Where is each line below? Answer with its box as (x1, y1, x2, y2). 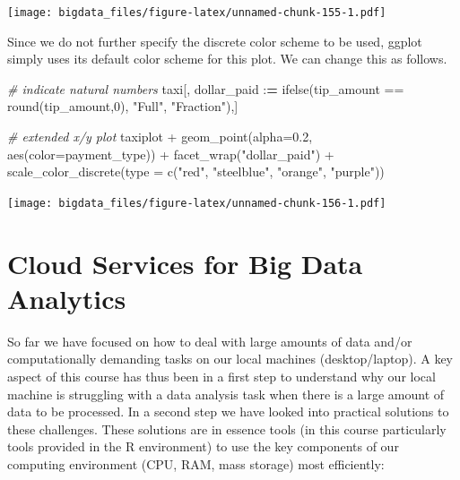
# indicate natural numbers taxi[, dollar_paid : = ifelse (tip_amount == (7, 79, 404, 98)
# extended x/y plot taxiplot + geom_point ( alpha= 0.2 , (7, 127, 313, 146)
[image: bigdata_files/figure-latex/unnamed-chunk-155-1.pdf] (7, 6, 386, 19)
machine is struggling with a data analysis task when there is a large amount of (7, 384, 445, 403)
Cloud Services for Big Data (7, 244, 363, 281)
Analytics (7, 279, 126, 316)
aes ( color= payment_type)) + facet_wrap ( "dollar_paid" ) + (7, 144, 334, 163)
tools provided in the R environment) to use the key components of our (7, 437, 399, 456)
